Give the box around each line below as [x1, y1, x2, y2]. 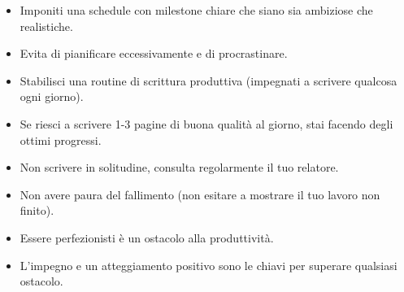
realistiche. [20, 17, 73, 34]
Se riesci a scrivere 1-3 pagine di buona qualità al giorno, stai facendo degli [20, 115, 393, 132]
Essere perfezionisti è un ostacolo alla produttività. [20, 229, 274, 246]
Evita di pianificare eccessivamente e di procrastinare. [20, 45, 288, 62]
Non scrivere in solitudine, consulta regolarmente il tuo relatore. [20, 159, 339, 176]
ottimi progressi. [20, 131, 102, 148]
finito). [20, 202, 54, 219]
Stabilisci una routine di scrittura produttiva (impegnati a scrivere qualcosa [20, 72, 397, 89]
